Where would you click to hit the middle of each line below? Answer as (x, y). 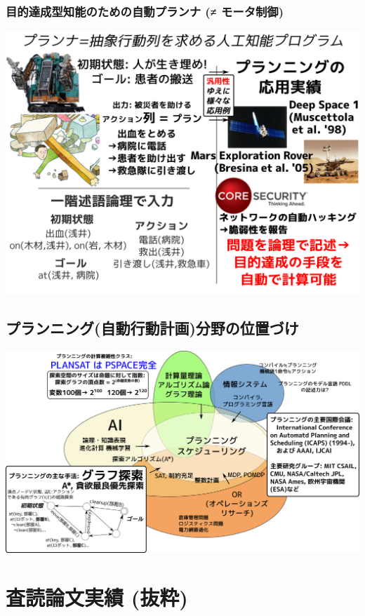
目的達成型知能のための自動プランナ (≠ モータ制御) (145, 11)
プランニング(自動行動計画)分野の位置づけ (152, 328)
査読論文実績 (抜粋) (97, 597)
